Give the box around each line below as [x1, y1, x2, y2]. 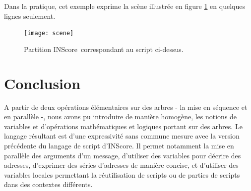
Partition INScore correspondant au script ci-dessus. [24, 44, 184, 54]
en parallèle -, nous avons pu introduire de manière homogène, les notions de [4, 111, 237, 122]
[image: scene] [24, 30, 74, 37]
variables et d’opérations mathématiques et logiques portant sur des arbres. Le [4, 121, 243, 131]
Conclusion [4, 73, 81, 93]
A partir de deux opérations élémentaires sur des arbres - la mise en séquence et [4, 101, 248, 112]
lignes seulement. [4, 10, 56, 21]
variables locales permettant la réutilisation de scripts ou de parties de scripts [4, 169, 240, 180]
